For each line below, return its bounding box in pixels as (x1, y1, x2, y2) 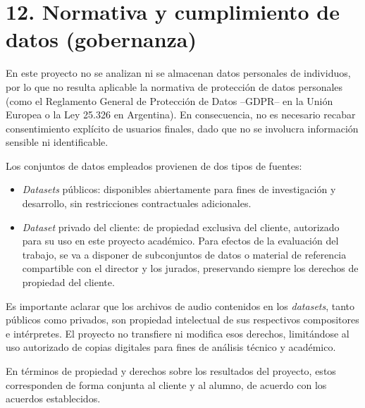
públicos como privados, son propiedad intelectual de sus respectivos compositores (6, 312, 359, 327)
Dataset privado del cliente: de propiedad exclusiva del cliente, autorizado (22, 219, 340, 234)
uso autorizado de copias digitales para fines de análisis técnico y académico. (6, 340, 336, 354)
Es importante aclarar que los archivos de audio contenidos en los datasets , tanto (6, 298, 355, 313)
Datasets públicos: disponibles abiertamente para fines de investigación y (22, 182, 336, 197)
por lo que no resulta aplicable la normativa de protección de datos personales (6, 79, 343, 94)
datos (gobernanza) (6, 25, 197, 54)
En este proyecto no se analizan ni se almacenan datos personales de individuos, (6, 66, 351, 80)
